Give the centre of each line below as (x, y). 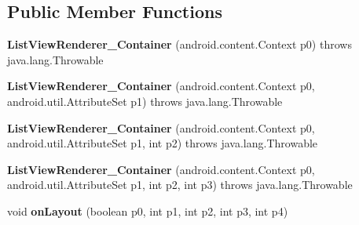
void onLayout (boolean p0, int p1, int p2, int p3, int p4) (148, 210)
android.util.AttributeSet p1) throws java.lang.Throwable (145, 101)
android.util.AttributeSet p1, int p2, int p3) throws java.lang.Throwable (180, 185)
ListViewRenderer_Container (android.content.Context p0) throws (179, 44)
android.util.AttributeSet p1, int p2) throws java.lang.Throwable (163, 143)
